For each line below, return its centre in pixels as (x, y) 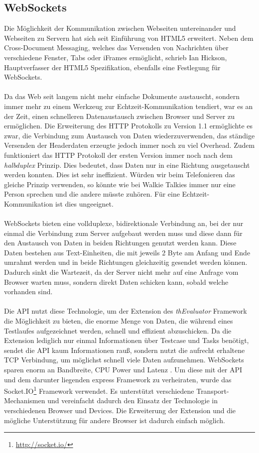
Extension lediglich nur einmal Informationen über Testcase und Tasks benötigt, (127, 340)
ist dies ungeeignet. (84, 203)
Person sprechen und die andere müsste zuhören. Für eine (92, 194)
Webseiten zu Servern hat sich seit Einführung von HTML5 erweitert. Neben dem (129, 38)
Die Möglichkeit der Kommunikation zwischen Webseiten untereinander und (120, 28)
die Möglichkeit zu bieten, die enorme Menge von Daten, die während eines (119, 321)
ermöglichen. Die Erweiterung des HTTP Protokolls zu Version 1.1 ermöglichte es (129, 126)
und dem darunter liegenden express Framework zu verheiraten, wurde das (118, 379)
